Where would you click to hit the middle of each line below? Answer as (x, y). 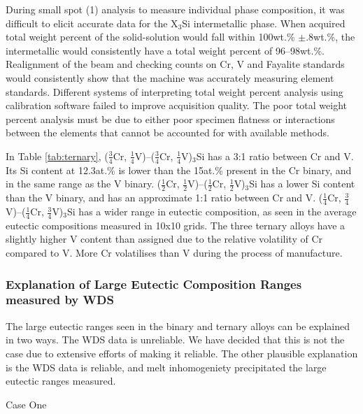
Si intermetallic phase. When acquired (264, 23)
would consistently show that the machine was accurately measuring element (170, 77)
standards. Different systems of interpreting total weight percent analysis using (175, 91)
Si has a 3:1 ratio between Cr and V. (275, 156)
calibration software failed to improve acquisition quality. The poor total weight (177, 105)
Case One (26, 404)
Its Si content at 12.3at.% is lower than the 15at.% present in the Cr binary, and (179, 170)
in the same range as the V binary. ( (84, 184)
